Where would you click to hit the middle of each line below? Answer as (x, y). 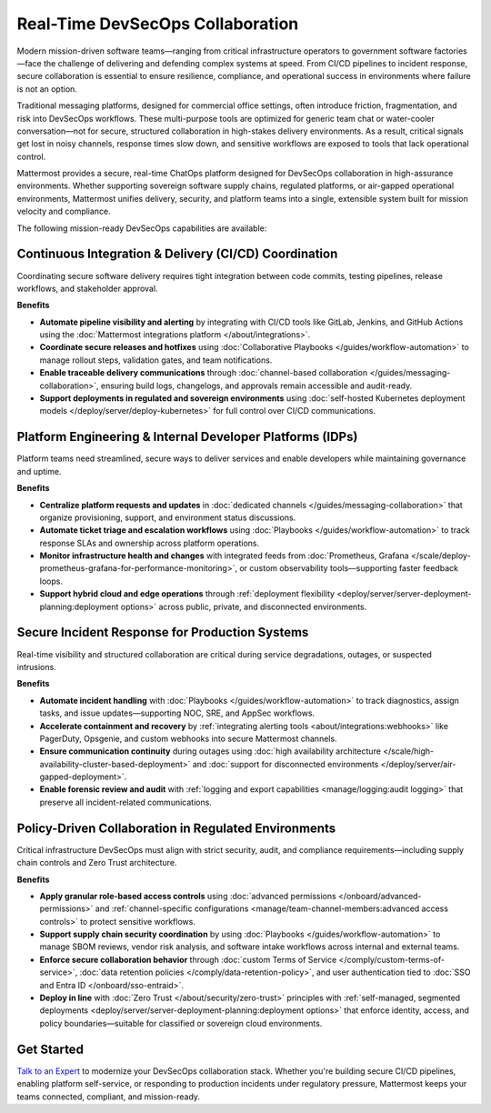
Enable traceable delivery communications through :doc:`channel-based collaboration (204, 373)
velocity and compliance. (64, 211)
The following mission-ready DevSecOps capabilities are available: (142, 228)
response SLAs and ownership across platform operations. (149, 543)
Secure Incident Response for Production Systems (163, 632)
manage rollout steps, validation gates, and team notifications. (156, 360)
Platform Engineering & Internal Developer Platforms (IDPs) (187, 437)
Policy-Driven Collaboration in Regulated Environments (176, 828)
